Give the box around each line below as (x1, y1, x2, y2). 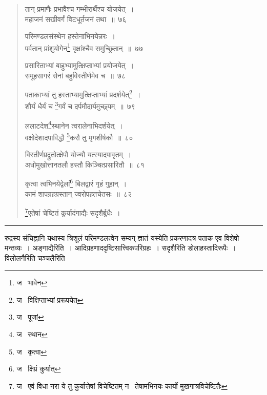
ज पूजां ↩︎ (16, 311, 44, 322)
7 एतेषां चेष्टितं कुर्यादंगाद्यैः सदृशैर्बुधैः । (25, 206, 120, 218)
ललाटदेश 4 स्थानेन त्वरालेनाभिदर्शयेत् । (25, 118, 123, 131)
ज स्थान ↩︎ (16, 329, 48, 340)
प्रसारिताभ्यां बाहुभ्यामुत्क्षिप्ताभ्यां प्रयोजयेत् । (25, 60, 134, 71)
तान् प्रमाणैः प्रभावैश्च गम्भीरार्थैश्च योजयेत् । (25, 4, 134, 14)
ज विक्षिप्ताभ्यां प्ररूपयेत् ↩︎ (16, 294, 84, 305)
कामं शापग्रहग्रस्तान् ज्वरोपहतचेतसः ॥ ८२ (25, 188, 132, 199)
